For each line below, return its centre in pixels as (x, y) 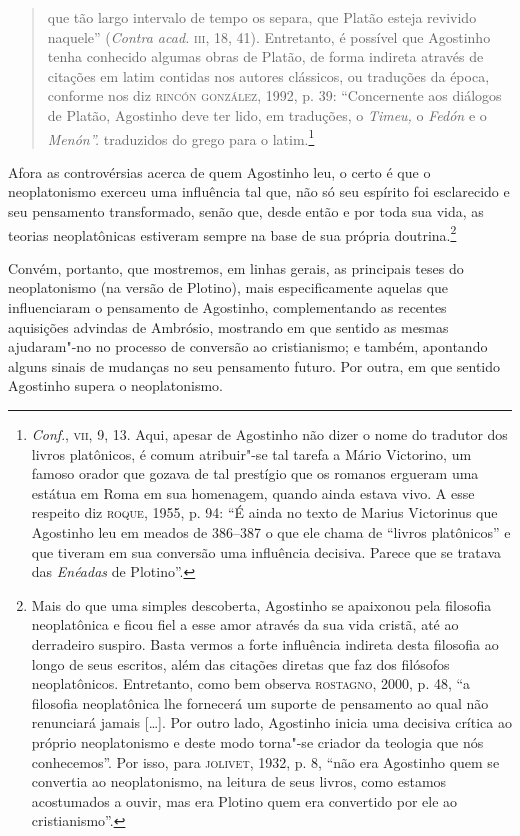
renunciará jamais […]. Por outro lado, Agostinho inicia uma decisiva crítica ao (271, 722)
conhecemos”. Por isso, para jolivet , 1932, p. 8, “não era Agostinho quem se (265, 761)
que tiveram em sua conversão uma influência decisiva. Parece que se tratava (266, 551)
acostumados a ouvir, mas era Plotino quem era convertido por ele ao (244, 800)
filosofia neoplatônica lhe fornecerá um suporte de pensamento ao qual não (260, 702)
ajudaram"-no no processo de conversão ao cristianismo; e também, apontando (248, 346)
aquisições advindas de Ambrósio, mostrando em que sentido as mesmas (228, 326)
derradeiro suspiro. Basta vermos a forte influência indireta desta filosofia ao (265, 643)
